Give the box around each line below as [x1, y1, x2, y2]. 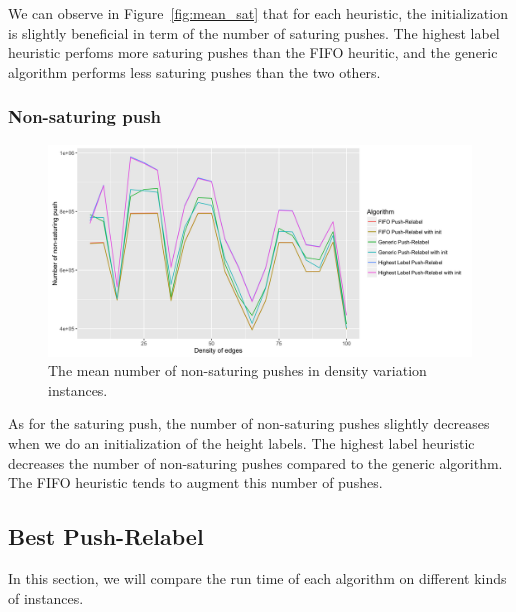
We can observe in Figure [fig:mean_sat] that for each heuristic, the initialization [8, 3, 508, 23]
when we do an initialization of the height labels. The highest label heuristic [8, 432, 475, 453]
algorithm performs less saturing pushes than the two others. [8, 61, 381, 82]
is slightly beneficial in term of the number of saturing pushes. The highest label [8, 22, 500, 43]
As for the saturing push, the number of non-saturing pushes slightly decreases [8, 413, 490, 434]
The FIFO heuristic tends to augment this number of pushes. [8, 472, 383, 493]
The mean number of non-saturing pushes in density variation [48, 360, 427, 381]
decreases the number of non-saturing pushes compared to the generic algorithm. [8, 452, 503, 473]
